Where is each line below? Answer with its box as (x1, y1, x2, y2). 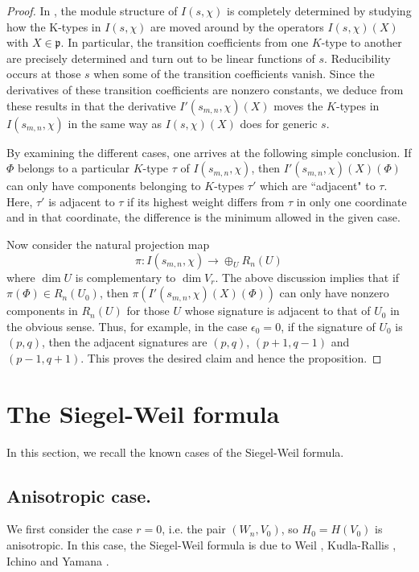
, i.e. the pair (162, 520, 226, 537)
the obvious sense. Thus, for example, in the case (6, 317, 248, 334)
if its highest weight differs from (127, 193, 285, 209)
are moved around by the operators (150, 18, 324, 35)
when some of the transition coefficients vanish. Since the (93, 65, 375, 82)
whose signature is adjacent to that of (184, 302, 371, 319)
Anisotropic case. (6, 483, 152, 508)
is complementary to (75, 268, 176, 285)
